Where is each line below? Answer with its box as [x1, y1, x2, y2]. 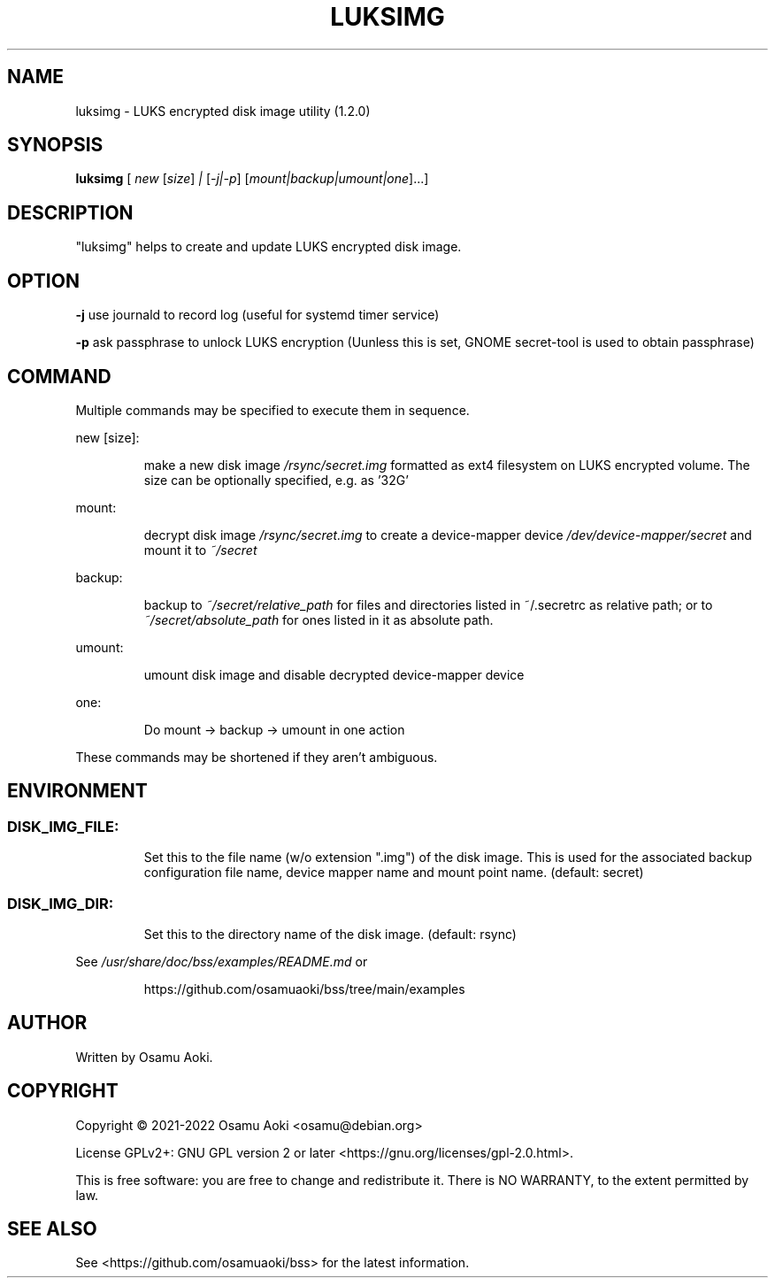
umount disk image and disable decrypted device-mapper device [143, 666, 525, 682]
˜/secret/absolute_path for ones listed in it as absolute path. [143, 612, 494, 627]
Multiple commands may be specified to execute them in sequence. [75, 402, 470, 418]
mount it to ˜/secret [143, 542, 257, 558]
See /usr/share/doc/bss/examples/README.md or [75, 953, 368, 969]
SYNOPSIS [7, 134, 104, 157]
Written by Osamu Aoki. [75, 1049, 213, 1065]
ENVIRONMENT [7, 780, 148, 803]
